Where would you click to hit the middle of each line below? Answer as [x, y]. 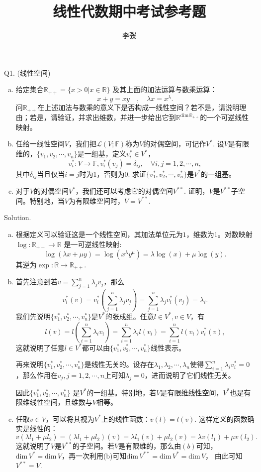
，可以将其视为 [70, 418]
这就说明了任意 [40, 347]
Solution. [18, 217]
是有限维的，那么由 [150, 446]
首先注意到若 [37, 282]
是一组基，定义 [102, 154]
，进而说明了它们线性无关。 [190, 375]
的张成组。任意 [130, 316]
